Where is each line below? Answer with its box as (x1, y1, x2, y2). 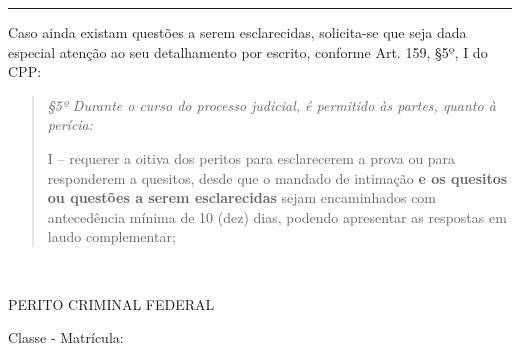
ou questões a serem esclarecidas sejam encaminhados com (47, 187, 437, 208)
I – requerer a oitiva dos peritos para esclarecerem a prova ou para (47, 147, 456, 168)
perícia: (47, 114, 94, 135)
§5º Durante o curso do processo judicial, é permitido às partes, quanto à (47, 94, 496, 115)
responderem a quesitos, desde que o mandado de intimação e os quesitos (47, 167, 508, 188)
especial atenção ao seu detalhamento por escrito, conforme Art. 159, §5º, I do (8, 41, 488, 62)
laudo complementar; (47, 226, 176, 247)
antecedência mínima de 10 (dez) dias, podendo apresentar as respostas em (47, 206, 507, 227)
